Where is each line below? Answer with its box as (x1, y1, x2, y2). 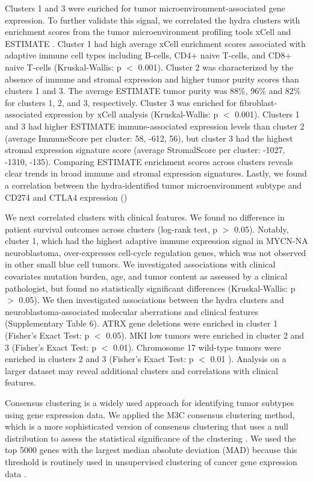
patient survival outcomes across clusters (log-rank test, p (5, 222, 217, 235)
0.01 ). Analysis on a (210, 352, 287, 365)
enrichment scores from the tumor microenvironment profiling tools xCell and (5, 25, 291, 38)
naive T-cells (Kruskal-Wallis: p (5, 60, 122, 73)
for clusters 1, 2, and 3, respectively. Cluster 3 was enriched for (5, 96, 237, 108)
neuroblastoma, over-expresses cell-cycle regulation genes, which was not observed (5, 246, 306, 258)
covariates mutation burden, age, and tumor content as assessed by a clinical (5, 270, 288, 283)
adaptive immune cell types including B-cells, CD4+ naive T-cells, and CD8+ (5, 49, 292, 61)
